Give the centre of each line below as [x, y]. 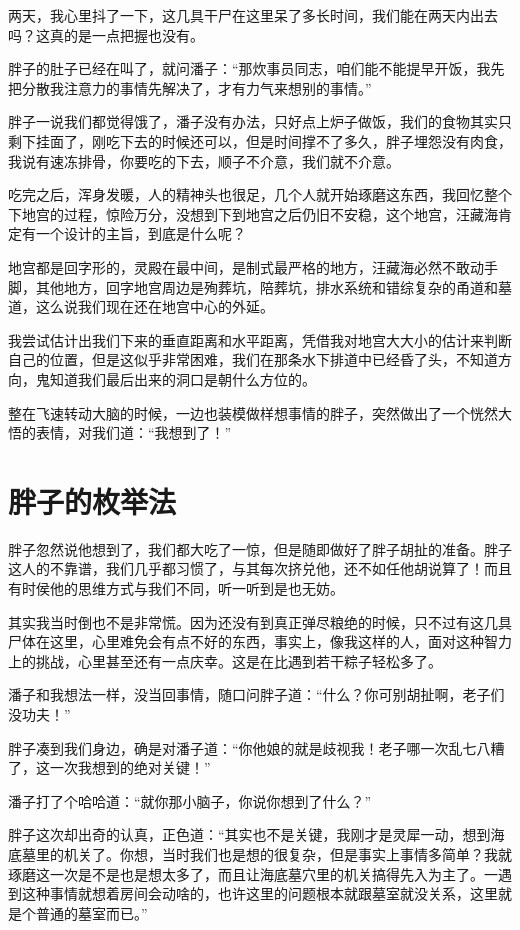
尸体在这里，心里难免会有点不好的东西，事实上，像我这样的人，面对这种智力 [260, 641]
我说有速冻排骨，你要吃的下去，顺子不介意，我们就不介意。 [204, 160]
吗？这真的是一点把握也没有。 [106, 34]
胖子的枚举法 [92, 500]
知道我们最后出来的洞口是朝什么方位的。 [182, 378]
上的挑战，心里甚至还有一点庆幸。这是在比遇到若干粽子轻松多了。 [225, 660]
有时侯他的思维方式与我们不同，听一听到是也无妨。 [176, 588]
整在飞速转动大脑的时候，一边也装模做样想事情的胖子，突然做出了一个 [239, 412]
